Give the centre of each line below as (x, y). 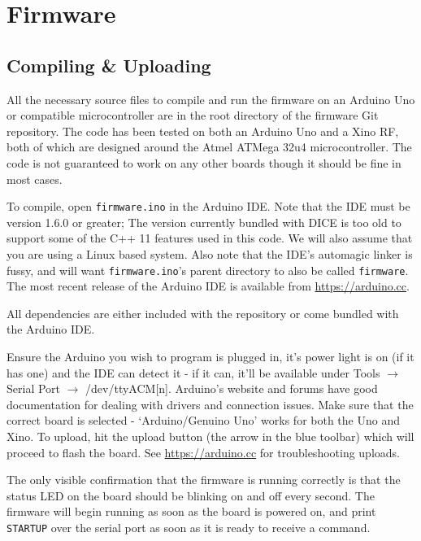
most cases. (35, 179)
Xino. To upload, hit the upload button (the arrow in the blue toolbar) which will (210, 436)
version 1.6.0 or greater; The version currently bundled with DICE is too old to (204, 222)
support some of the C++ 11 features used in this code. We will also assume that (210, 238)
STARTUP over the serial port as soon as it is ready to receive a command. (189, 527)
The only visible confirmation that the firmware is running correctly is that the (204, 480)
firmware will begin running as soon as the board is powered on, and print (191, 511)
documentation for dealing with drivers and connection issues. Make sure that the (210, 404)
